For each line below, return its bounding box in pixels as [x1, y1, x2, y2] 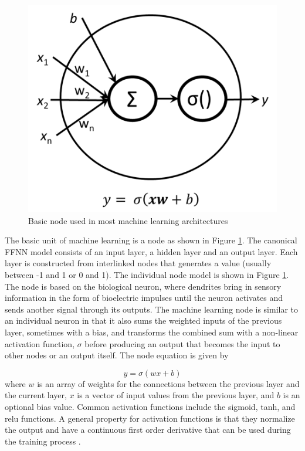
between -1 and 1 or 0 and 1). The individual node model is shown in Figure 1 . [5, 269, 289, 281]
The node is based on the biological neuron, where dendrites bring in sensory [5, 280, 282, 292]
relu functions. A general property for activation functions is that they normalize [5, 412, 295, 424]
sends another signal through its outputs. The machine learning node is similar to [5, 303, 299, 315]
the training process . [5, 435, 81, 447]
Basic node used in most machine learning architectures [28, 214, 228, 226]
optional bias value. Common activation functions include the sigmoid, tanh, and [5, 400, 296, 412]
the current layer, [5, 389, 67, 401]
